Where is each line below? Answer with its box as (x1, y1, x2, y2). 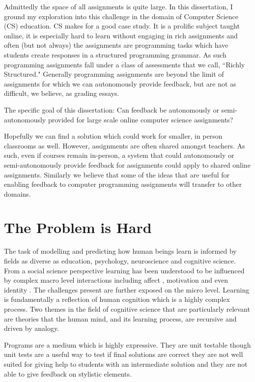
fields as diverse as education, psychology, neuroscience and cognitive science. (4, 256, 236, 265)
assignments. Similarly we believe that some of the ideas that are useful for (4, 169, 230, 179)
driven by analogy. (4, 323, 59, 333)
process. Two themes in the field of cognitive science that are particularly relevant (4, 303, 250, 314)
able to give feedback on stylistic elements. (4, 368, 132, 379)
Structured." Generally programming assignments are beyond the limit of (4, 69, 224, 79)
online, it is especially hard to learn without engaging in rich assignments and (4, 30, 238, 40)
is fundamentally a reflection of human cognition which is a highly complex (4, 294, 230, 304)
